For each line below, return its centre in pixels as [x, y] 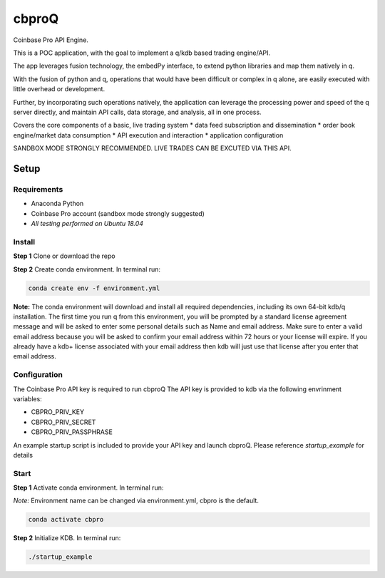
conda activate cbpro [66, 520]
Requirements [38, 189]
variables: [27, 398]
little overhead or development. [59, 89]
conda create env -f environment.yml [94, 288]
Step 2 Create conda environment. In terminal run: [87, 269]
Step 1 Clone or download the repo [64, 256]
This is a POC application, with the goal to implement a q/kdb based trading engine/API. [142, 53]
